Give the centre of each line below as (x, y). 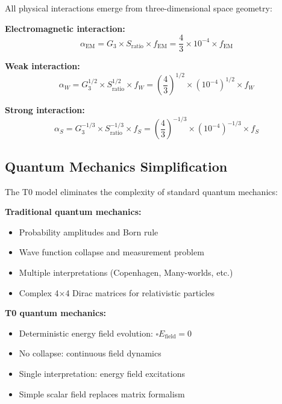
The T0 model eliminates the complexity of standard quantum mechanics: (141, 191)
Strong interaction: (45, 110)
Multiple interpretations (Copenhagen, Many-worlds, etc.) (126, 272)
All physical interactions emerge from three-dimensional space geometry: (139, 8)
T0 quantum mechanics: (56, 313)
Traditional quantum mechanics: (73, 212)
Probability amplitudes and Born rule (89, 232)
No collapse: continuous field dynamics (90, 353)
